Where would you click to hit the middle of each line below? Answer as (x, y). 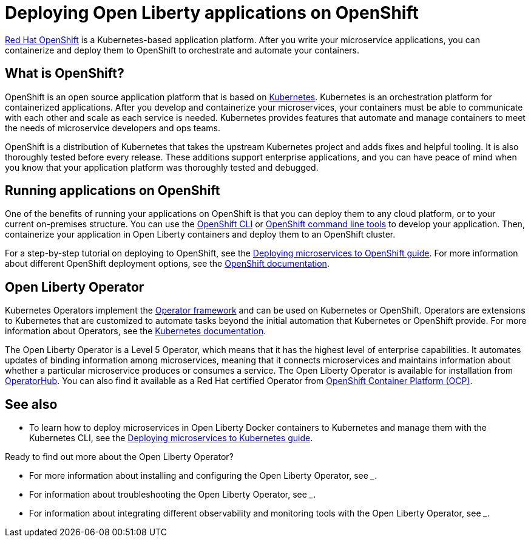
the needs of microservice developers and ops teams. (113, 128)
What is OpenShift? (65, 74)
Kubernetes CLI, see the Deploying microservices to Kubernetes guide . (171, 438)
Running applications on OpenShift (113, 191)
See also (31, 404)
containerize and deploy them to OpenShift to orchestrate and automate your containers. (182, 50)
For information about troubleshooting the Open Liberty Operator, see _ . (173, 495)
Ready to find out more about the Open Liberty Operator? (119, 457)
